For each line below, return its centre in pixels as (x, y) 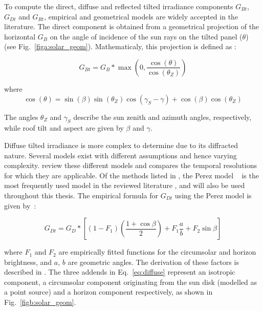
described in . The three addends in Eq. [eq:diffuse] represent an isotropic (120, 272)
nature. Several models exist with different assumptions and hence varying (120, 155)
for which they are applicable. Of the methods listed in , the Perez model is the (131, 175)
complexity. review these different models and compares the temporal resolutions (131, 165)
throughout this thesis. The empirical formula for (81, 195)
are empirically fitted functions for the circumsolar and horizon (157, 252)
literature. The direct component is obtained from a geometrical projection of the (132, 26)
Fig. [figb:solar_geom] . (40, 302)
